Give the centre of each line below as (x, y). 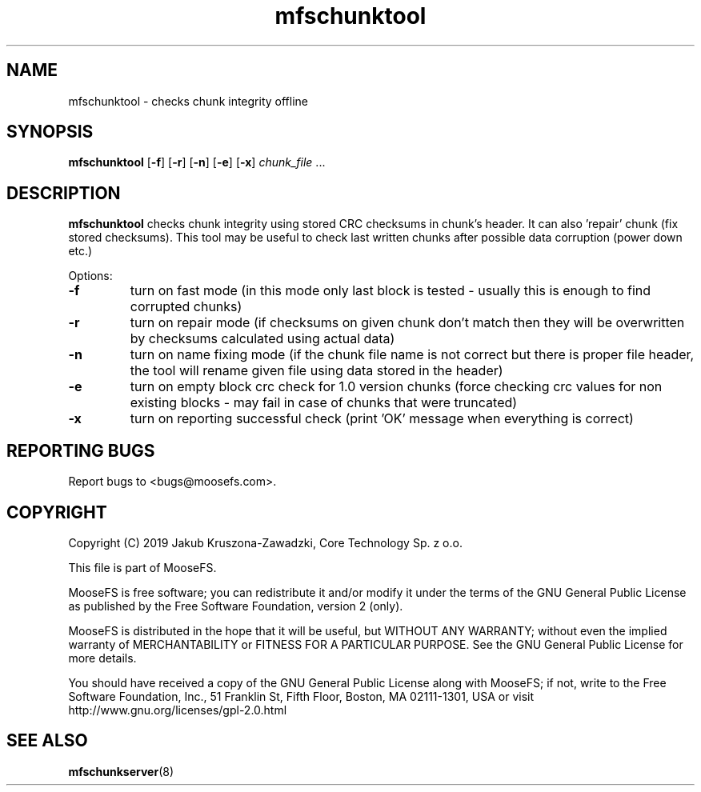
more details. (102, 658)
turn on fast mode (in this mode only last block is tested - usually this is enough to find (391, 291)
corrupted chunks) (186, 307)
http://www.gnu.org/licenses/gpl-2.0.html (178, 710)
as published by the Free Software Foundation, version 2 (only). (236, 606)
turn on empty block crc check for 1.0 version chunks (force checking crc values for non (396, 387)
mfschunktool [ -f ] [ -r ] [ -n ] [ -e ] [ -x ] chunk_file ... (197, 162)
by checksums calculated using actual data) (262, 339)
